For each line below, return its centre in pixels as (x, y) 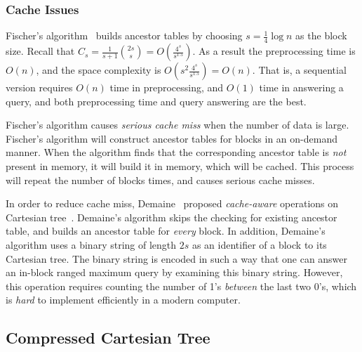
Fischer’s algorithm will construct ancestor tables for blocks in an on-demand (172, 138)
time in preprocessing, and (167, 87)
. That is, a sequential (299, 70)
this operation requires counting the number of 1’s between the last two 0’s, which (181, 286)
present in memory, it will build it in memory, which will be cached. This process (180, 166)
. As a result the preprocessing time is (274, 51)
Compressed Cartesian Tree (108, 338)
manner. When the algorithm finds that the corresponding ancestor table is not (176, 152)
